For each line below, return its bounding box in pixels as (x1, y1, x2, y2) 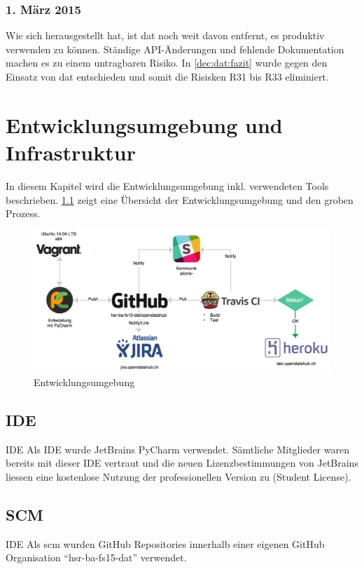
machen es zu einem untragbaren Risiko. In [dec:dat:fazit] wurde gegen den (6, 55, 328, 70)
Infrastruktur (6, 137, 136, 166)
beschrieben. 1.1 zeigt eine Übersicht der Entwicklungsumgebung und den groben (6, 192, 353, 207)
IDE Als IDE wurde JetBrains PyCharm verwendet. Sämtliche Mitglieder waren (6, 441, 349, 456)
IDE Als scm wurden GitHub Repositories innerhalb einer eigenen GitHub (6, 536, 325, 551)
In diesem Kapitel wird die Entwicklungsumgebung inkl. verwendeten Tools (6, 178, 329, 193)
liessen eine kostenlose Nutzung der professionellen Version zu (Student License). (6, 469, 351, 484)
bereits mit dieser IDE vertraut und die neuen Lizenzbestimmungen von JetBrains (6, 455, 358, 470)
